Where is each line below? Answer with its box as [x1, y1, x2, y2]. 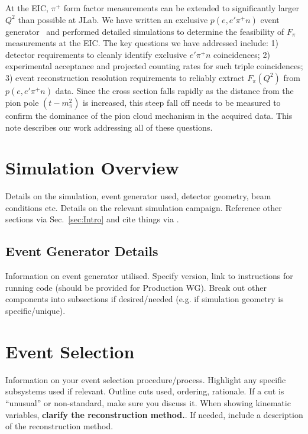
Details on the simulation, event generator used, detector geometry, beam [5, 190, 271, 202]
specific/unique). [5, 305, 66, 317]
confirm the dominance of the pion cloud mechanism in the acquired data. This [5, 109, 293, 121]
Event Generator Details [5, 242, 158, 260]
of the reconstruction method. [5, 420, 114, 432]
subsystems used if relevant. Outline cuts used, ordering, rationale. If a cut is [5, 385, 284, 397]
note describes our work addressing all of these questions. [5, 121, 213, 133]
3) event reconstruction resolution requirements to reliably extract [5, 71, 245, 83]
